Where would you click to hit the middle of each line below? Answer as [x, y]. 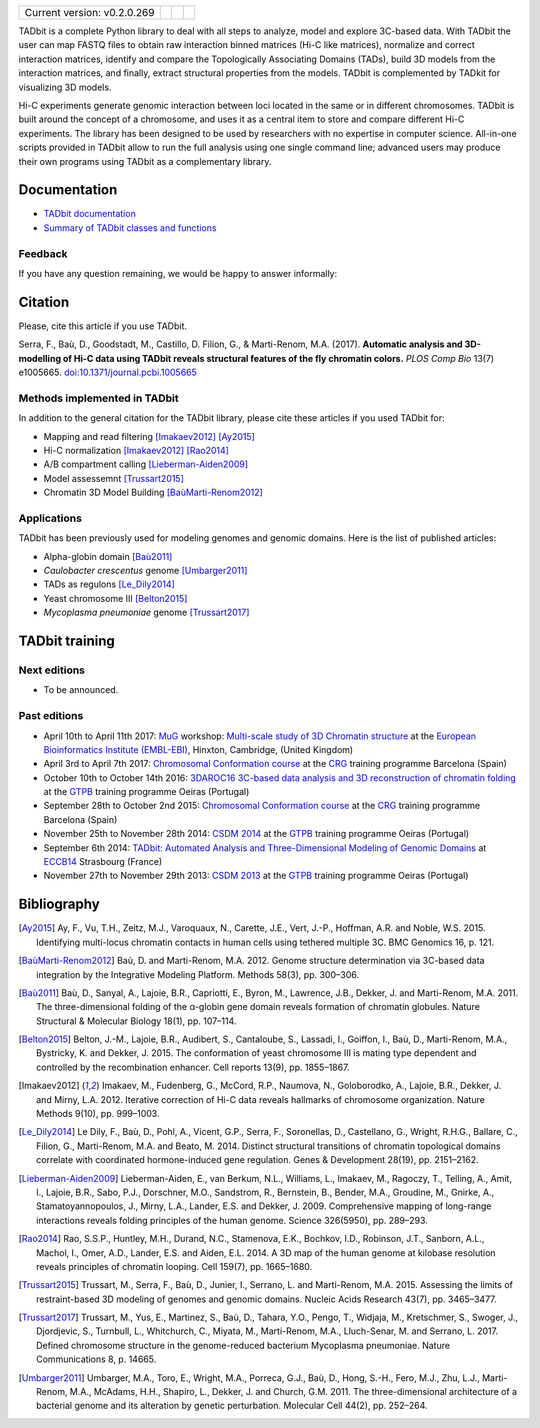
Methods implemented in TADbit [98, 398]
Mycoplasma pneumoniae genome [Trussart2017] [146, 612]
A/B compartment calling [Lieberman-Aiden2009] [146, 464]
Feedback [43, 253]
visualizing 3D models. [65, 87]
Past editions [51, 716]
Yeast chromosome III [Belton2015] [115, 598]
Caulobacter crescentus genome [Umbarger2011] [145, 571]
